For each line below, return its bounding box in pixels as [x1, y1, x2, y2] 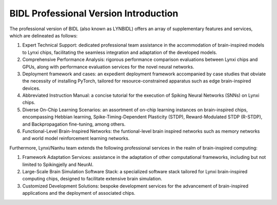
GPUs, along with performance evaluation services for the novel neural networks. [22, 64, 194, 70]
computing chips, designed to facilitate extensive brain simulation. [22, 176, 163, 182]
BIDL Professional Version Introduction [9, 8, 179, 19]
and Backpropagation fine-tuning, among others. [22, 121, 126, 127]
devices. [22, 85, 41, 91]
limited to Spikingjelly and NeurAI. [22, 161, 94, 168]
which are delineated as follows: [9, 32, 78, 38]
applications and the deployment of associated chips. [22, 190, 135, 196]
